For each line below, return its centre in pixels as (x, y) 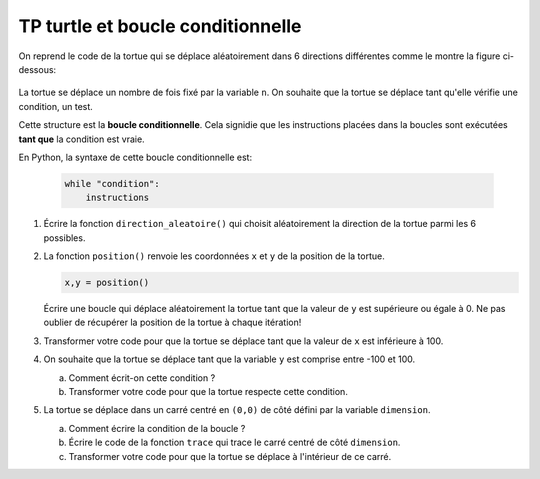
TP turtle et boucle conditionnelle (160, 26)
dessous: (37, 69)
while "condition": (112, 183)
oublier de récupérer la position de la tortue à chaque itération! (172, 322)
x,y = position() (107, 283)
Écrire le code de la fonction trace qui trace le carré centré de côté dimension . (234, 442)
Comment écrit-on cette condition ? (142, 377)
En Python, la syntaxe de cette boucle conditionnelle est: (135, 157)
